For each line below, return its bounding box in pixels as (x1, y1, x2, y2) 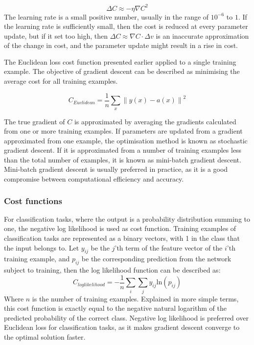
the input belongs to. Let (4, 242, 79, 253)
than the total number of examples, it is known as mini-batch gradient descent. (4, 154, 241, 164)
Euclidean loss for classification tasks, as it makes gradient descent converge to (4, 322, 240, 332)
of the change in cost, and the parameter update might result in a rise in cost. (4, 40, 238, 50)
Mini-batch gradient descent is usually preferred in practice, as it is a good (4, 164, 228, 174)
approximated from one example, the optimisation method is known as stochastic (4, 135, 248, 145)
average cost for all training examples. (4, 76, 118, 86)
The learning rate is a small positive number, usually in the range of (4, 11, 209, 22)
